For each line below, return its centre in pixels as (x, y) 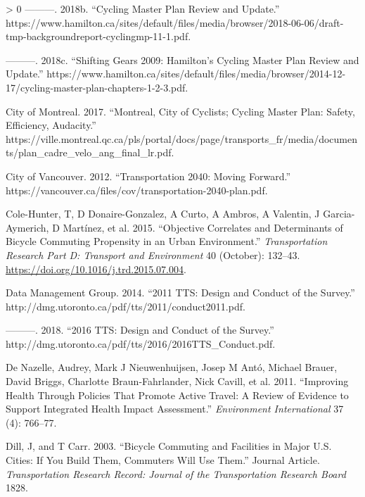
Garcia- (339, 214)
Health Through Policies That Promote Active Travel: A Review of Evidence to (177, 395)
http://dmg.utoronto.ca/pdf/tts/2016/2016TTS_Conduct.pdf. (141, 343)
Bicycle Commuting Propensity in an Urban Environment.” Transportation (167, 241)
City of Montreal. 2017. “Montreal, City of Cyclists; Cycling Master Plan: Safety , (180, 111)
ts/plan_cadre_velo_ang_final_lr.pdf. (90, 152)
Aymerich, (27, 227)
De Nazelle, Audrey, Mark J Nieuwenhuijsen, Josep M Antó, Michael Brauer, (172, 367)
